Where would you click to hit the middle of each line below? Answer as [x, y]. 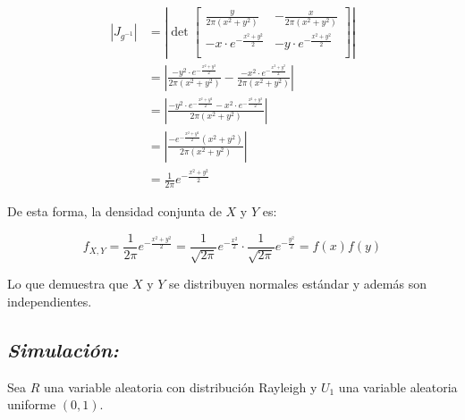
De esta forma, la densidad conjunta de [114, 211]
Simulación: [63, 349]
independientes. [50, 301]
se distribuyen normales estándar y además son [298, 284]
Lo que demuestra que [68, 284]
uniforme [32, 404]
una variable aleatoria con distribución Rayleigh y [180, 386]
